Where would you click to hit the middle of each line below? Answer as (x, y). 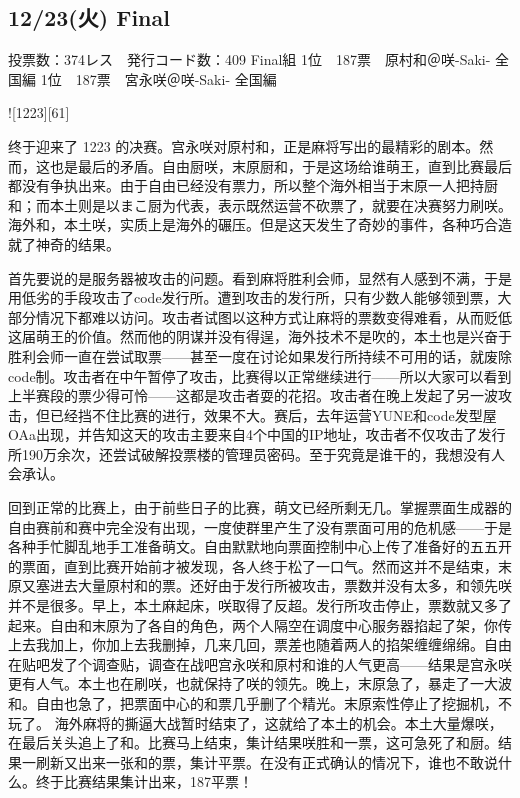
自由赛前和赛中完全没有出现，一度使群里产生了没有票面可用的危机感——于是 (260, 526)
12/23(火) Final (89, 17)
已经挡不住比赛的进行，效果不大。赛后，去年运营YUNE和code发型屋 (273, 414)
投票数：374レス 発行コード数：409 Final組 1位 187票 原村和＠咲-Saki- (249, 59)
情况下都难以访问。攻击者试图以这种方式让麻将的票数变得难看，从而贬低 (273, 316)
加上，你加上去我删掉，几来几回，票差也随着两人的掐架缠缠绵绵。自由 (280, 644)
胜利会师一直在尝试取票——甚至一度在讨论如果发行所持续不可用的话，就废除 (260, 355)
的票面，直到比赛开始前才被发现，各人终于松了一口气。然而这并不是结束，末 (260, 565)
